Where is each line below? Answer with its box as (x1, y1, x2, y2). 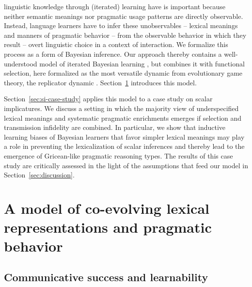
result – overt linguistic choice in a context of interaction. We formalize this (4, 39, 228, 49)
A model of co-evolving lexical (4, 198, 210, 218)
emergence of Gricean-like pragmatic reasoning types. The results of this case (4, 150, 233, 160)
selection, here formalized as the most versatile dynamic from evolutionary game (4, 68, 243, 78)
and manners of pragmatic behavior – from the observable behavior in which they (4, 30, 247, 40)
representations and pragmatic (4, 217, 212, 237)
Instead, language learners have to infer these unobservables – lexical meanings (4, 20, 238, 31)
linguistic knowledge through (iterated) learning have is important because (4, 1, 225, 11)
